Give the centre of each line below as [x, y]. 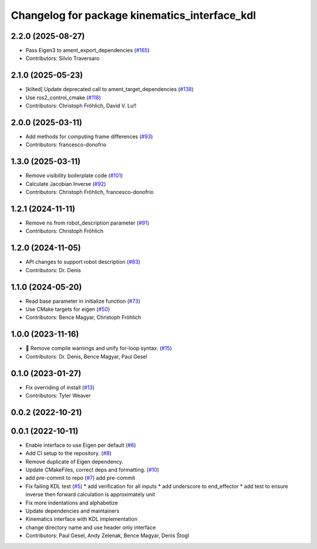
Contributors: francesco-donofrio [66, 145]
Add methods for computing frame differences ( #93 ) [89, 137]
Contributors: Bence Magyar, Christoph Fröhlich [83, 317]
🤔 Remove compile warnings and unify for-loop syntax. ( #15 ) [99, 348]
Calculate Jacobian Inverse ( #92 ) [66, 184]
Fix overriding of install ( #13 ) [60, 387]
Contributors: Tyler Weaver [58, 396]
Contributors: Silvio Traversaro [63, 58]
